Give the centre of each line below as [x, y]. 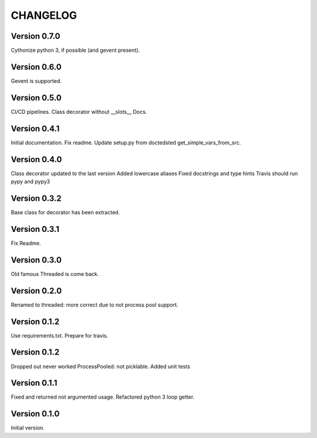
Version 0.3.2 [36, 198]
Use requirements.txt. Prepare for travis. [60, 335]
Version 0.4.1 [35, 128]
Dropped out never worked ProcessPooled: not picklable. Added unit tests [100, 366]
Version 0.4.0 [36, 159]
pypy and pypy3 [30, 181]
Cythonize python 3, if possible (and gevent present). [75, 50]
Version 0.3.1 [35, 229]
